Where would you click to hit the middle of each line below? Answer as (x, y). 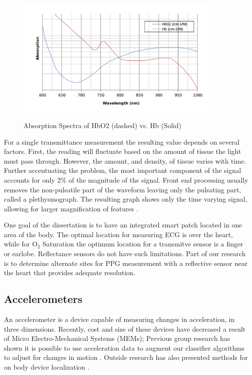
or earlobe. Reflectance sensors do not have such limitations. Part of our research (125, 253)
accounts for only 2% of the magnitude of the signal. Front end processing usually (126, 179)
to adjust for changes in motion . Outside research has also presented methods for (126, 357)
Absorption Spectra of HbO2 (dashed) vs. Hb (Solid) (102, 125)
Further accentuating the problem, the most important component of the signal (123, 170)
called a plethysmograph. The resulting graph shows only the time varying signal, (126, 199)
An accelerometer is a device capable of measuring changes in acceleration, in (119, 319)
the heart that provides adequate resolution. (70, 272)
